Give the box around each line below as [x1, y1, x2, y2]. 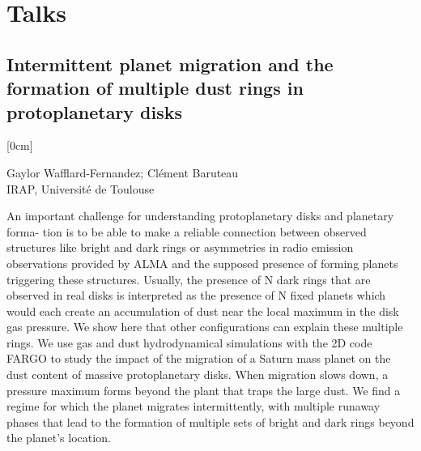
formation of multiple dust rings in [6, 75, 304, 100]
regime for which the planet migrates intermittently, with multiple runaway [6, 398, 381, 415]
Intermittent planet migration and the [6, 51, 334, 76]
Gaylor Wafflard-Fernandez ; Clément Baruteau [6, 164, 239, 181]
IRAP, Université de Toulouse [6, 180, 155, 197]
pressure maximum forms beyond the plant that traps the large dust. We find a [6, 381, 401, 398]
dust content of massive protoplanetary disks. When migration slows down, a [6, 366, 389, 383]
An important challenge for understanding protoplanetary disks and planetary [6, 207, 394, 224]
